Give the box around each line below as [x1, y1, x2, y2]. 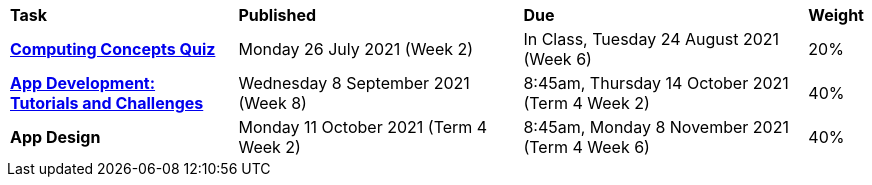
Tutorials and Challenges [10, 93, 204, 113]
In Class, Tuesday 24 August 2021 [523, 29, 780, 49]
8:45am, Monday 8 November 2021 [523, 117, 789, 137]
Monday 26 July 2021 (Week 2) [238, 39, 474, 59]
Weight [808, 5, 864, 25]
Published [238, 5, 317, 25]
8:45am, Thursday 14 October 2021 [523, 73, 789, 93]
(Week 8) [238, 93, 307, 113]
